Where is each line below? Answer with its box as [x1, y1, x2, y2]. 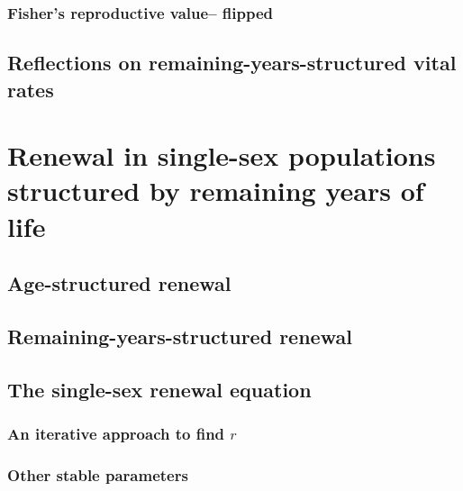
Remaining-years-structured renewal [7, 322, 352, 350]
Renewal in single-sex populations [7, 137, 436, 174]
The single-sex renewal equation [7, 375, 312, 403]
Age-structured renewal [7, 269, 231, 297]
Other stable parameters [7, 463, 188, 486]
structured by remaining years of [7, 172, 424, 209]
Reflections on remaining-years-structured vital [7, 49, 457, 77]
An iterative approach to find [7, 423, 225, 445]
